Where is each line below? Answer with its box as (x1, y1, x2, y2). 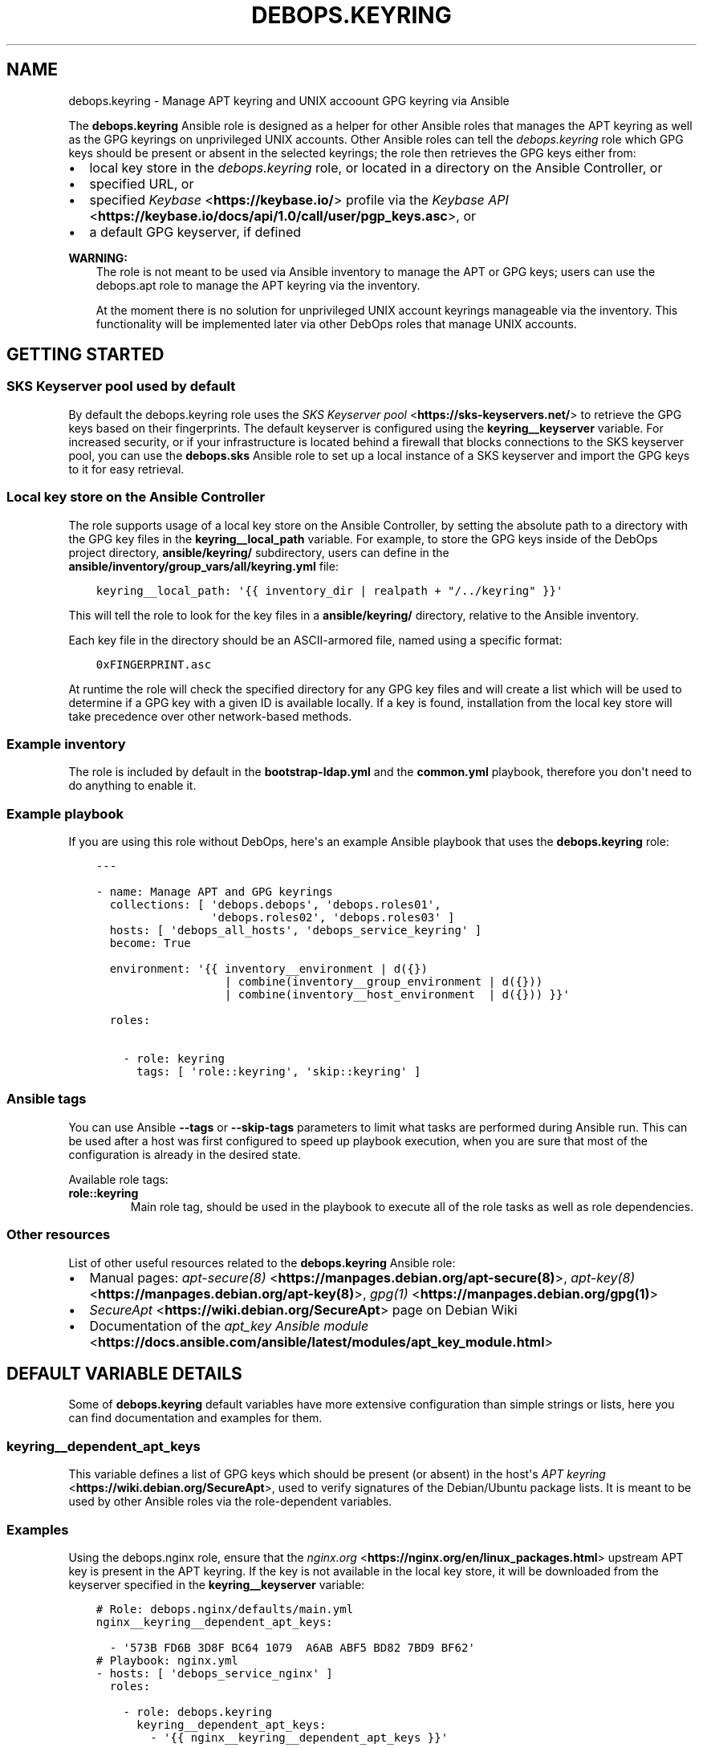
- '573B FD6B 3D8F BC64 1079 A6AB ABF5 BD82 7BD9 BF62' (109, 1640, 475, 1654)
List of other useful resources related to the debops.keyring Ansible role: (68, 1255, 456, 1270)
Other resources (6, 1226, 111, 1243)
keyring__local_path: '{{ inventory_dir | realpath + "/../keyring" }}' (95, 583, 563, 597)
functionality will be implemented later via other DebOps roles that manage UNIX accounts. (95, 316, 577, 331)
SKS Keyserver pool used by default (6, 378, 236, 395)
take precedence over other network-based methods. (68, 709, 352, 723)
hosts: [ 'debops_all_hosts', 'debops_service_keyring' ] (109, 924, 482, 937)
